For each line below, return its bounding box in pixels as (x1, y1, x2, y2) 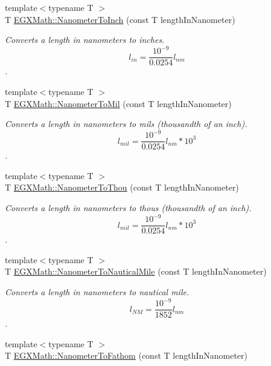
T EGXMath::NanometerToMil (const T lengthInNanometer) (5, 97, 232, 109)
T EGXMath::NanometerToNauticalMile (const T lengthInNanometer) (5, 265, 267, 278)
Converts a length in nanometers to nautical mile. (5, 286, 190, 298)
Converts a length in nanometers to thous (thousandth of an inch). (5, 201, 252, 214)
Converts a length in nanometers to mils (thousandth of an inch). (5, 117, 247, 130)
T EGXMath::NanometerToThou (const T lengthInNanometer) (5, 181, 239, 194)
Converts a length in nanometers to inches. (5, 33, 165, 46)
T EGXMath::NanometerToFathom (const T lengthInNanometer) (5, 349, 248, 362)
